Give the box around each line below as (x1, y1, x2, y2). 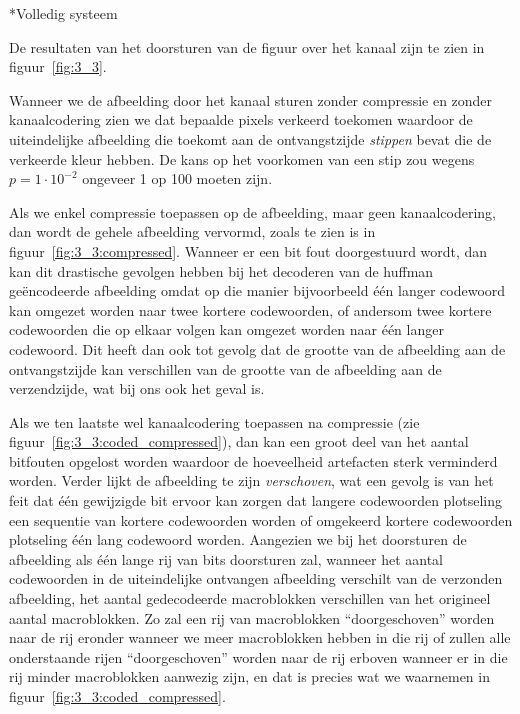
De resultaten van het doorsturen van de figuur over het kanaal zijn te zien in (9, 36, 485, 57)
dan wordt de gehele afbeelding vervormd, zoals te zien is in (9, 221, 376, 242)
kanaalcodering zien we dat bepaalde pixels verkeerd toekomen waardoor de (9, 109, 473, 130)
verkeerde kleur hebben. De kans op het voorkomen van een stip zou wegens (9, 148, 475, 169)
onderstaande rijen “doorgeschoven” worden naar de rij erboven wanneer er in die (9, 646, 508, 667)
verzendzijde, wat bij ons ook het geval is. (9, 378, 265, 399)
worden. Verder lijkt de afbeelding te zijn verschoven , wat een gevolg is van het (9, 470, 494, 491)
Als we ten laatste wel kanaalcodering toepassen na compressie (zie (9, 411, 420, 432)
